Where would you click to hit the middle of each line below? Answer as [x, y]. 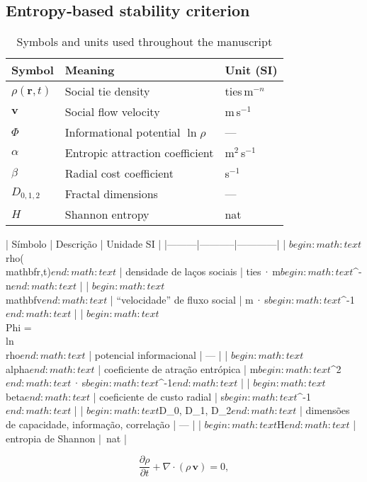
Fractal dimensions [111, 194]
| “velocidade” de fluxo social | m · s [189, 299]
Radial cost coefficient [119, 173]
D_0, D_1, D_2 [195, 410]
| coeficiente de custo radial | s [159, 396]
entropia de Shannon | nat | [66, 438]
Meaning [90, 70]
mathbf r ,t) [28, 271]
